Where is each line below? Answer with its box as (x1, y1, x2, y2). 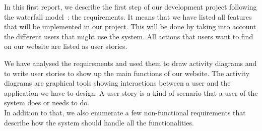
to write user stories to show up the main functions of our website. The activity (4, 68, 250, 78)
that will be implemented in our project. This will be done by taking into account (4, 21, 256, 32)
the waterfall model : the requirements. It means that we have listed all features (4, 11, 252, 22)
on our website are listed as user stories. (4, 41, 127, 51)
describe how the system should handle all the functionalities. (4, 117, 194, 127)
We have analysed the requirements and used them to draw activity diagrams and (4, 57, 257, 68)
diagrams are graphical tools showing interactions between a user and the (4, 78, 231, 88)
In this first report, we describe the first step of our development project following (4, 2, 257, 12)
